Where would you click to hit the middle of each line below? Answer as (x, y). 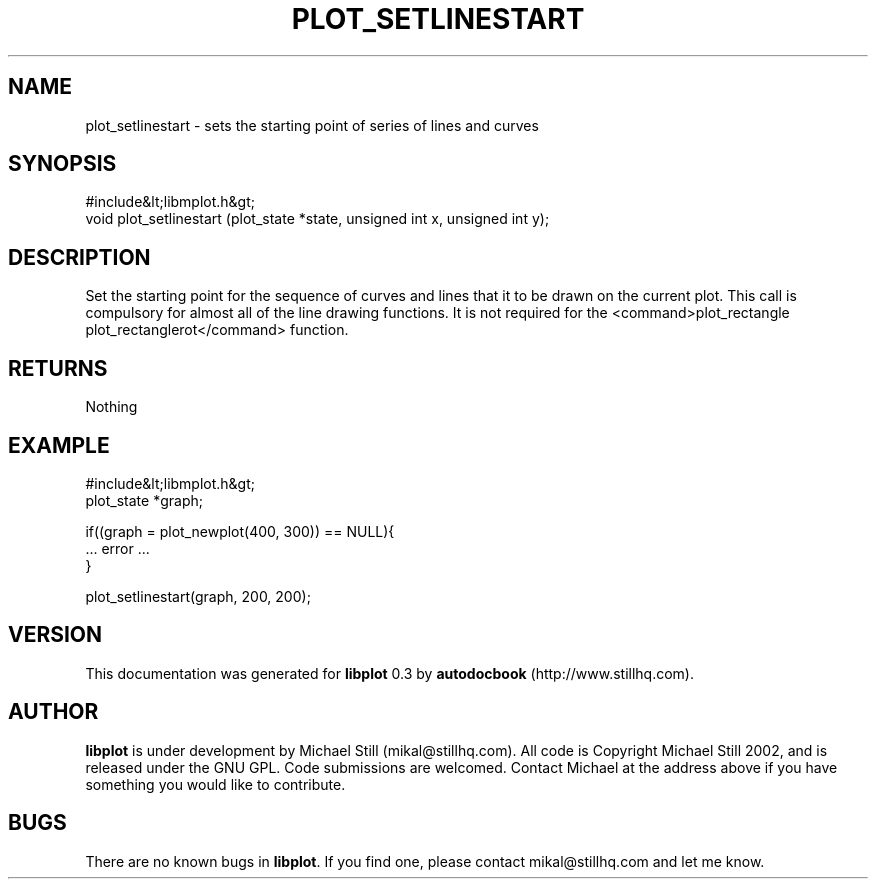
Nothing (111, 407)
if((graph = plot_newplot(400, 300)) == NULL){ (240, 531)
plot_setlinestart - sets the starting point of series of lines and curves (312, 125)
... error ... (117, 548)
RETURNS (58, 368)
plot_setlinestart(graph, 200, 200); (198, 596)
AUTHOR (53, 712)
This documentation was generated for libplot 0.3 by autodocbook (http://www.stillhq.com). (389, 673)
